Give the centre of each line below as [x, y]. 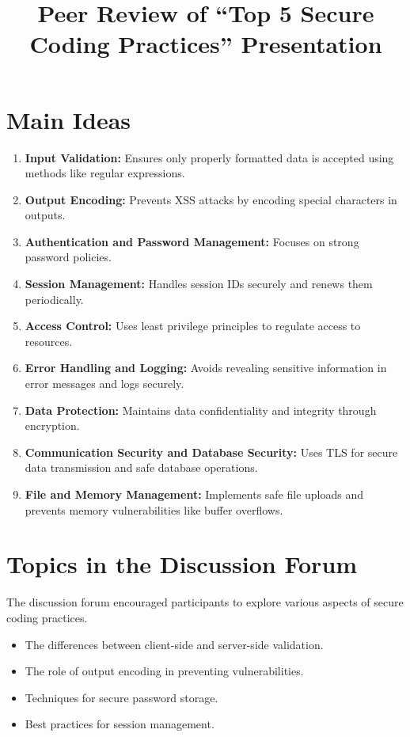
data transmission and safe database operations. [141, 467]
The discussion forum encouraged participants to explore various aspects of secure [205, 602]
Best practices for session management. [120, 724]
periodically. [54, 299]
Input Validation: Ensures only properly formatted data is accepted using [209, 157]
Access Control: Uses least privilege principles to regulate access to [193, 326]
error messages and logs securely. [104, 384]
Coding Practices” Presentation [206, 44]
